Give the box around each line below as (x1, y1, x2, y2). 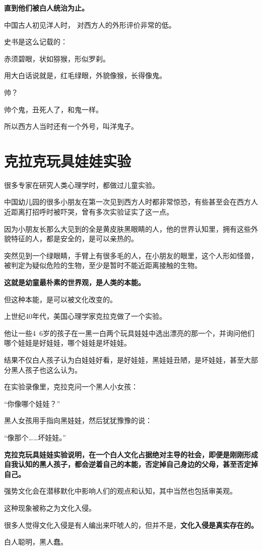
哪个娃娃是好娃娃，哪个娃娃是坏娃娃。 (4, 337, 131, 348)
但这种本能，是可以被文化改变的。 (4, 294, 117, 304)
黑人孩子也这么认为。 (11, 364, 82, 375)
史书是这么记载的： (4, 36, 68, 47)
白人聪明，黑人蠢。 (4, 536, 68, 547)
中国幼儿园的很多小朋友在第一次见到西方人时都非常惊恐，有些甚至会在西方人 (4, 196, 258, 207)
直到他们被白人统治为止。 (4, 3, 89, 13)
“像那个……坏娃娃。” (4, 432, 66, 442)
